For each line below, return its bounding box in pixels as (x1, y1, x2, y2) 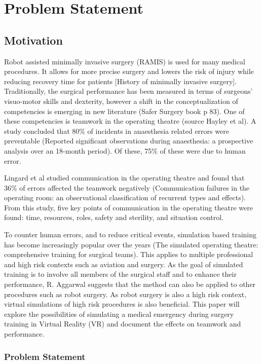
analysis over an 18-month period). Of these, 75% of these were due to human (4, 145, 246, 156)
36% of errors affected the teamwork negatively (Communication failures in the (4, 182, 250, 193)
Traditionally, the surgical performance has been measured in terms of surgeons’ (4, 86, 253, 96)
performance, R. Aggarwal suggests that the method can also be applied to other (4, 279, 256, 289)
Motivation (4, 32, 63, 48)
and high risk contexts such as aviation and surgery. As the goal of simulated (4, 259, 243, 269)
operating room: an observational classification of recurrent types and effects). (4, 192, 246, 203)
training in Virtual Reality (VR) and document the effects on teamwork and (4, 318, 241, 329)
